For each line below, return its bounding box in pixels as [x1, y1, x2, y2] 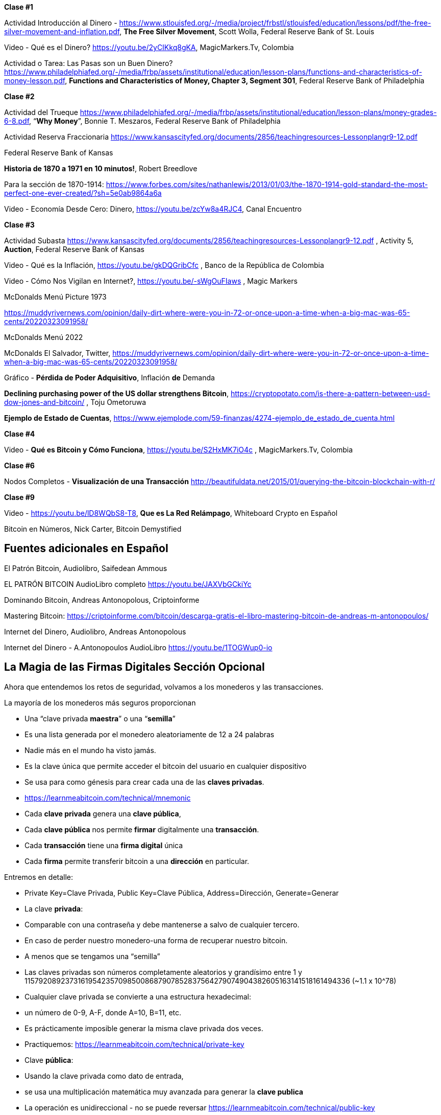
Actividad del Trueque [4, 108, 78, 117]
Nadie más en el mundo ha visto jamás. [24, 745, 156, 755]
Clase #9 [4, 493, 35, 502]
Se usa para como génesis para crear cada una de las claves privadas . [24, 777, 264, 786]
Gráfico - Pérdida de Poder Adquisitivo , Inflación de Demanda [4, 373, 215, 382]
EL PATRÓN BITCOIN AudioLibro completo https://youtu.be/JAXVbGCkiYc [4, 579, 252, 588]
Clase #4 [4, 429, 35, 438]
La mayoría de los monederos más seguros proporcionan [4, 698, 196, 707]
